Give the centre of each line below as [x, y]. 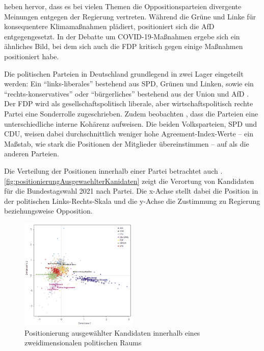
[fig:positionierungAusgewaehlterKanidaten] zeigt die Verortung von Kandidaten [129, 181]
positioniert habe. [32, 56]
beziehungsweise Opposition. [48, 211]
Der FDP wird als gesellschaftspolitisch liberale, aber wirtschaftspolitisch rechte [129, 103]
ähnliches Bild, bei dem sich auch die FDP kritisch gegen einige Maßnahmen [124, 46]
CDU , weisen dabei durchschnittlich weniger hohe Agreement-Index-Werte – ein [129, 134]
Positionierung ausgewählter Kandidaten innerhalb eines [112, 332]
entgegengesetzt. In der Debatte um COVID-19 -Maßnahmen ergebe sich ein [122, 36]
